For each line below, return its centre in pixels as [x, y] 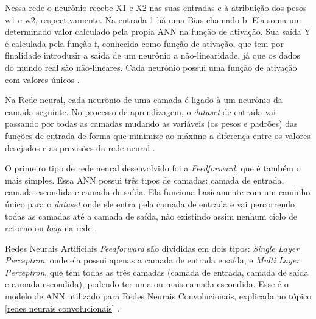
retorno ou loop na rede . [51, 228]
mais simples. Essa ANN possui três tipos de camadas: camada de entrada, [145, 180]
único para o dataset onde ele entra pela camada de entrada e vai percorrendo [150, 203]
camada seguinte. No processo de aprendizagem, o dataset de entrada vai [140, 111]
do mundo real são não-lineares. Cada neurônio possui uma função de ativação [151, 67]
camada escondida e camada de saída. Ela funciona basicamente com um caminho [158, 192]
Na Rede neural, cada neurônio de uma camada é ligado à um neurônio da [144, 100]
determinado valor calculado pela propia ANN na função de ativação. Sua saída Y [158, 31]
